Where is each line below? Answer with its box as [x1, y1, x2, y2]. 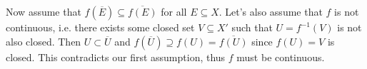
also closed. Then [6, 33, 81, 48]
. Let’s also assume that [218, 4, 323, 18]
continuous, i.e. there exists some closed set [6, 20, 195, 34]
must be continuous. [236, 49, 325, 64]
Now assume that [6, 4, 81, 18]
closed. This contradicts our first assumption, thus [6, 49, 226, 64]
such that [231, 20, 273, 34]
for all [161, 4, 187, 18]
